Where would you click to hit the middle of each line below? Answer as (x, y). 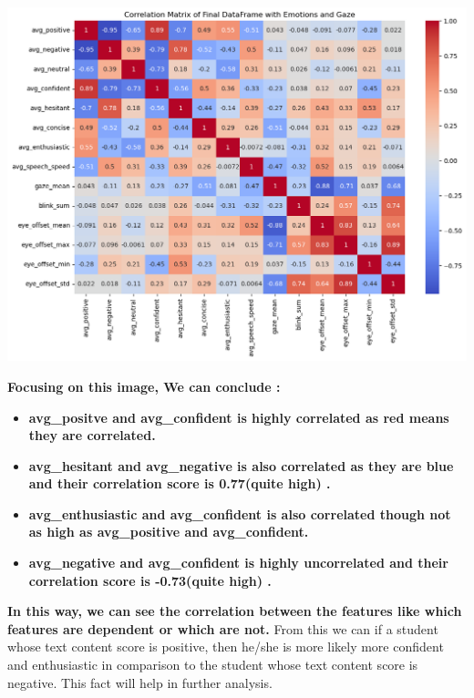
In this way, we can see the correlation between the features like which (235, 611)
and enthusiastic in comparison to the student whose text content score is (213, 665)
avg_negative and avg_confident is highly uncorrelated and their (238, 563)
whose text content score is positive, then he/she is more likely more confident (226, 647)
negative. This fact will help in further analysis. (140, 682)
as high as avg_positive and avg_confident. (169, 532)
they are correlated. (92, 435)
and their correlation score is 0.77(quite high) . (180, 483)
